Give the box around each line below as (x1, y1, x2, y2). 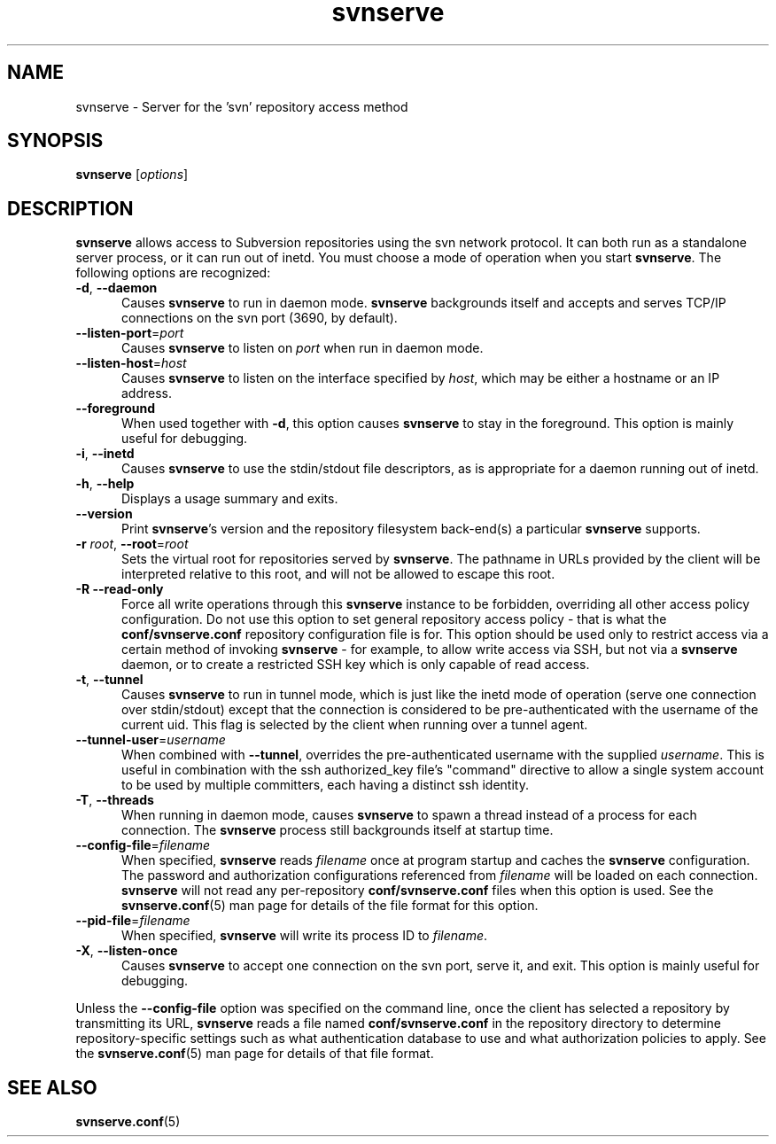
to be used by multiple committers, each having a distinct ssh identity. (121, 777, 529, 793)
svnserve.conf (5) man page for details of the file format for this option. (121, 898, 539, 914)
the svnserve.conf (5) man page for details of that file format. (75, 1046, 434, 1062)
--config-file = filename (75, 837, 211, 853)
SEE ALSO (7, 1076, 97, 1099)
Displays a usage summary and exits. (121, 491, 338, 507)
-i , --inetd (75, 446, 135, 462)
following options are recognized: (75, 265, 271, 281)
